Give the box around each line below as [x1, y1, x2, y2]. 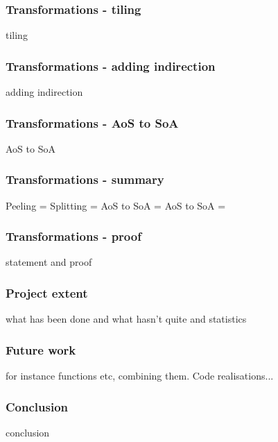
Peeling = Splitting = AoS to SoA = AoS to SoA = [6, 198, 226, 212]
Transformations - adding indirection [6, 57, 216, 74]
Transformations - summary [6, 171, 164, 188]
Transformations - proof [6, 228, 141, 245]
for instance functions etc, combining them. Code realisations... [6, 368, 274, 383]
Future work [6, 341, 76, 358]
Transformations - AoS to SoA [6, 114, 179, 131]
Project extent [6, 284, 88, 301]
